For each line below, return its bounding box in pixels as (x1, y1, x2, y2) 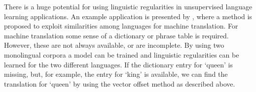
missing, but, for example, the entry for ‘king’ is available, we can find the (4, 69, 228, 79)
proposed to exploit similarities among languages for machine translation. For (4, 21, 238, 31)
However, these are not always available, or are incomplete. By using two (4, 40, 224, 50)
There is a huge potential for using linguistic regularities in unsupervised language (4, 1, 253, 11)
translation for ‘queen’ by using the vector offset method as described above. (4, 78, 235, 89)
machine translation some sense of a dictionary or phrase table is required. (4, 30, 229, 40)
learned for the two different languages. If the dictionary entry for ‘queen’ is (4, 59, 233, 69)
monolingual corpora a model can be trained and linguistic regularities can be (4, 49, 239, 60)
